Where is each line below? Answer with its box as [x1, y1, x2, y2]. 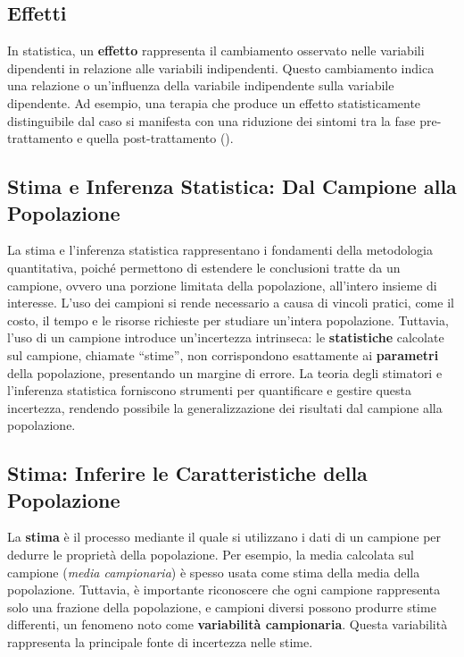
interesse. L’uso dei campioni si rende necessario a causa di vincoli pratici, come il [7, 293, 454, 312]
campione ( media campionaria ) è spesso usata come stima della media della [7, 562, 420, 581]
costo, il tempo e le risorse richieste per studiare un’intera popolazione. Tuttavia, [7, 310, 449, 329]
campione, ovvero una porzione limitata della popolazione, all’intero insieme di [7, 275, 437, 294]
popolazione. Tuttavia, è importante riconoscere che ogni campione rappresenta [7, 580, 441, 599]
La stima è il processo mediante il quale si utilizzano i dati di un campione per [7, 527, 442, 546]
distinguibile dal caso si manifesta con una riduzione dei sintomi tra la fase [7, 111, 416, 130]
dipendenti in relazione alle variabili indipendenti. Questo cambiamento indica [7, 58, 435, 77]
